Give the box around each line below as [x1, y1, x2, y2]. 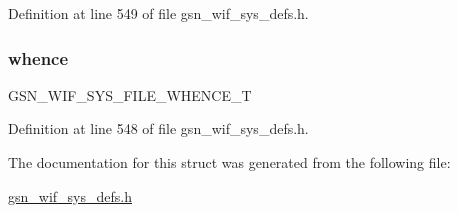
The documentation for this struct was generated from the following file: [8, 152, 451, 172]
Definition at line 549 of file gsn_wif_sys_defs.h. [8, 3, 309, 23]
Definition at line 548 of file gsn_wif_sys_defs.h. [8, 118, 309, 139]
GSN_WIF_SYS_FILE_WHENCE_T [8, 84, 252, 105]
